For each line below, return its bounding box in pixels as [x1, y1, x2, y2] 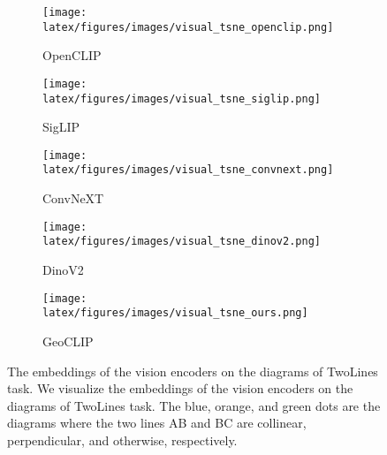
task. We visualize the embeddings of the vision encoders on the [7, 379, 353, 398]
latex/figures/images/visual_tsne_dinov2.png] [42, 235, 321, 248]
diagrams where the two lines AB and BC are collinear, [7, 413, 307, 432]
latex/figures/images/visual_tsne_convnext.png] [42, 163, 334, 177]
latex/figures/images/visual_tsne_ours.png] [42, 307, 308, 320]
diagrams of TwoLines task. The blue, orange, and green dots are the [7, 396, 381, 414]
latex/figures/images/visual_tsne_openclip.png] [42, 20, 334, 34]
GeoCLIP [42, 331, 94, 350]
